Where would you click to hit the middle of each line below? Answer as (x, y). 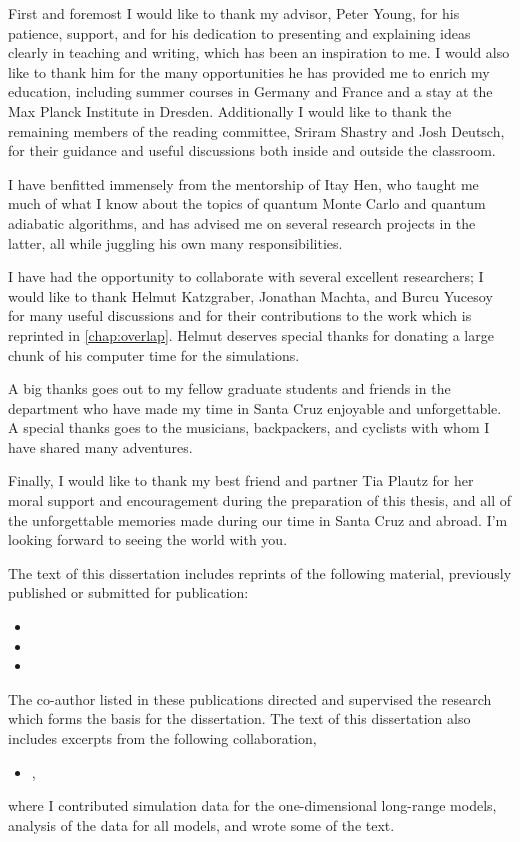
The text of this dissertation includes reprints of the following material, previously (260, 572)
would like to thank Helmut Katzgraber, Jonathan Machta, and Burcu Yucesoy (250, 295)
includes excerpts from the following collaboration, (162, 738)
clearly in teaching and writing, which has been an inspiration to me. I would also (259, 52)
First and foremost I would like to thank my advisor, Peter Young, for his (234, 13)
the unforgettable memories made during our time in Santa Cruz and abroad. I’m (258, 519)
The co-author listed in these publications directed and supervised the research (250, 698)
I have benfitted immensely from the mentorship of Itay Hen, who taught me (243, 183)
